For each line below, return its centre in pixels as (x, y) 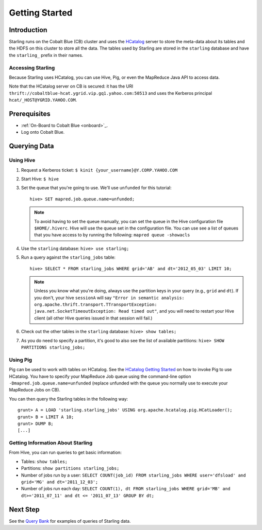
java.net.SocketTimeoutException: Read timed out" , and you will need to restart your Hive (134, 311)
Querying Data (32, 146)
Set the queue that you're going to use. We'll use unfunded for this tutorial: (96, 188)
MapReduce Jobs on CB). (35, 390)
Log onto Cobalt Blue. (43, 132)
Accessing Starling (32, 68)
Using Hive (22, 160)
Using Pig (21, 360)
